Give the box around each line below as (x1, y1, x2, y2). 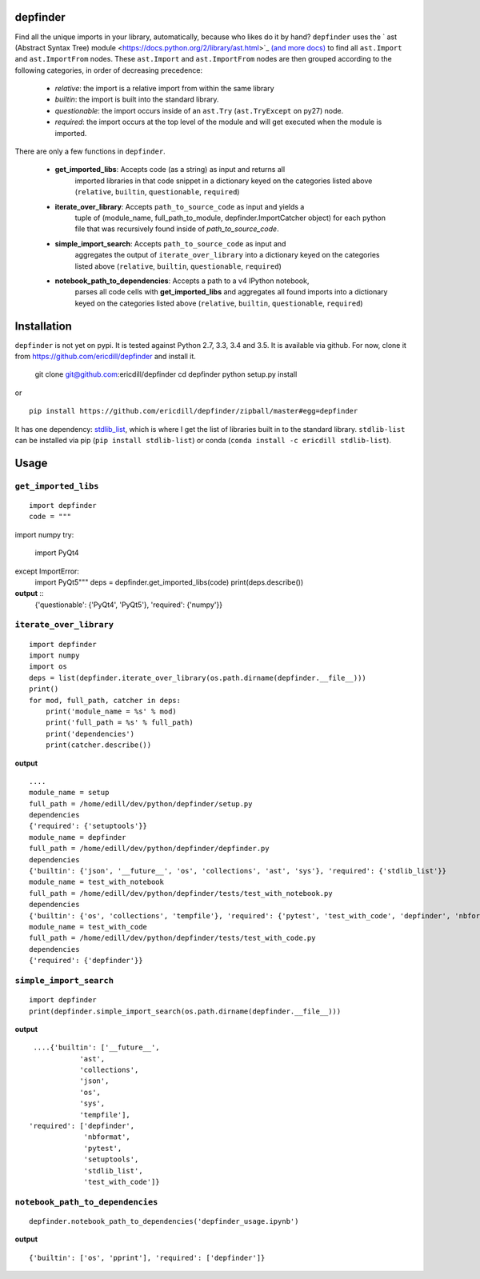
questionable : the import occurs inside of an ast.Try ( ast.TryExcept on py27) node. (54, 106, 344, 115)
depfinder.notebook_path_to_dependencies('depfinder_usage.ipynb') (29, 1217, 299, 1225)
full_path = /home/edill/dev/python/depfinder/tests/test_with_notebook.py (29, 889, 333, 897)
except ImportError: (14, 566, 80, 576)
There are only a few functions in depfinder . (14, 146, 166, 156)
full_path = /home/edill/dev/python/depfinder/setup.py (29, 799, 253, 808)
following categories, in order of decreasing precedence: (14, 65, 203, 75)
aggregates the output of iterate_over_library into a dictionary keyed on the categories (74, 250, 380, 260)
